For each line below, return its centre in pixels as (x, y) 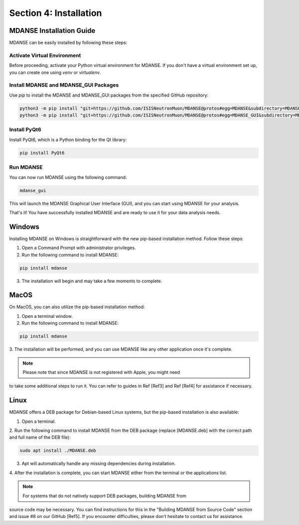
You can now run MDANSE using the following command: (68, 177)
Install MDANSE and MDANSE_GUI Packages (64, 85)
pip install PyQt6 (42, 153)
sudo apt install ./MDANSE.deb (58, 451)
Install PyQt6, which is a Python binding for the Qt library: (68, 139)
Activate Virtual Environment (45, 55)
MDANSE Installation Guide (52, 31)
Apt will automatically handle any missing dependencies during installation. (99, 464)
